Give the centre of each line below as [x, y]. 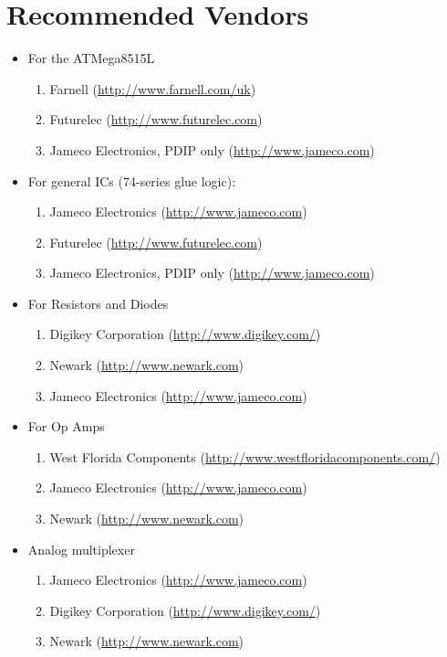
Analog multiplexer [81, 549]
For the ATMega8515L [91, 58]
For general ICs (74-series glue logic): [132, 180]
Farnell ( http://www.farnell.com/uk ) [153, 88]
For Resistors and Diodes [98, 303]
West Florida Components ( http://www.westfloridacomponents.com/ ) [245, 456]
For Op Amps [66, 426]
